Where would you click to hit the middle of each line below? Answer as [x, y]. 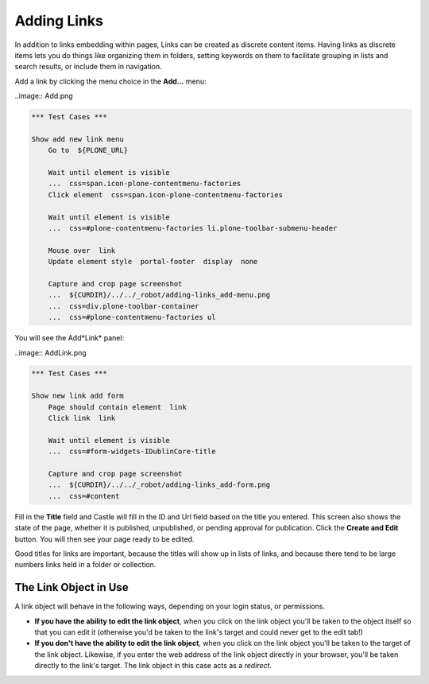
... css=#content [84, 496]
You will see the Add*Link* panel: [70, 338]
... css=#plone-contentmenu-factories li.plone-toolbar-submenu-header [193, 228]
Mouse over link [82, 250]
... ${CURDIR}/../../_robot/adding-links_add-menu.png [159, 295]
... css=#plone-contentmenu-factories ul [132, 317]
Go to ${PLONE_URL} [88, 150]
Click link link [82, 418]
